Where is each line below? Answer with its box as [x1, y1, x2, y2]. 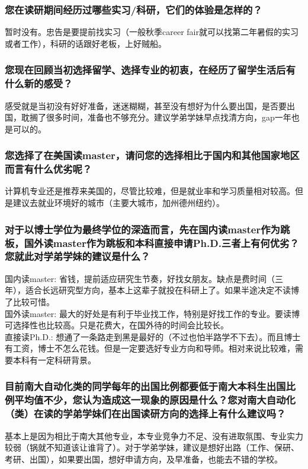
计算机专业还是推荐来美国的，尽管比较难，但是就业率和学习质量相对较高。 [5, 185, 295, 197]
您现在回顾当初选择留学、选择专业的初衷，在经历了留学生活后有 [5, 62, 296, 77]
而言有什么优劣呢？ [5, 161, 92, 176]
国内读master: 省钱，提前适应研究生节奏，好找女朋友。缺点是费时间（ [5, 272, 275, 284]
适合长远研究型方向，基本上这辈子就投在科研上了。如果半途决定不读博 [25, 284, 299, 296]
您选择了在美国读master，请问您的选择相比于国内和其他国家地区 [5, 148, 300, 163]
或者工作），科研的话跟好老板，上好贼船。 [5, 37, 166, 49]
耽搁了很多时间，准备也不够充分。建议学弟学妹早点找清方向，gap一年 [21, 111, 291, 123]
